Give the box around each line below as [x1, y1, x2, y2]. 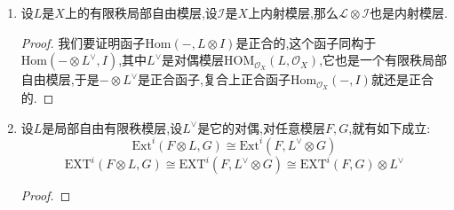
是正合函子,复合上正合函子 [138, 70, 291, 89]
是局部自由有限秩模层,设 [42, 118, 183, 136]
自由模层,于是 [20, 70, 100, 89]
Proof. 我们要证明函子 [20, 33, 146, 51]
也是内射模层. [370, 4, 448, 21]
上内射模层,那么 [248, 4, 339, 21]
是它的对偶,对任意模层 [197, 118, 326, 136]
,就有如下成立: [348, 118, 431, 136]
